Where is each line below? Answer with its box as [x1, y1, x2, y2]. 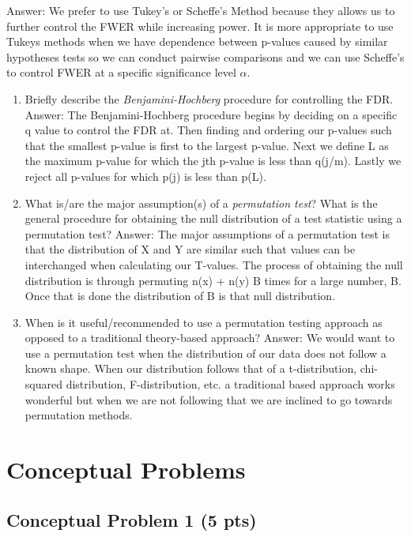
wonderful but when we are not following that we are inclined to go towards [25, 391, 393, 407]
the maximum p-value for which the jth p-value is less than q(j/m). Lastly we [25, 152, 402, 169]
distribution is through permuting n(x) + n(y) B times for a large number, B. [25, 272, 402, 288]
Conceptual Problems [6, 453, 246, 486]
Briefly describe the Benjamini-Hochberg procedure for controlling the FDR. [25, 90, 394, 107]
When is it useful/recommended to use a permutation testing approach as [25, 314, 383, 330]
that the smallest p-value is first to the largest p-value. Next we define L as [25, 137, 389, 153]
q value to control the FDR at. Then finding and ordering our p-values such [25, 122, 392, 138]
